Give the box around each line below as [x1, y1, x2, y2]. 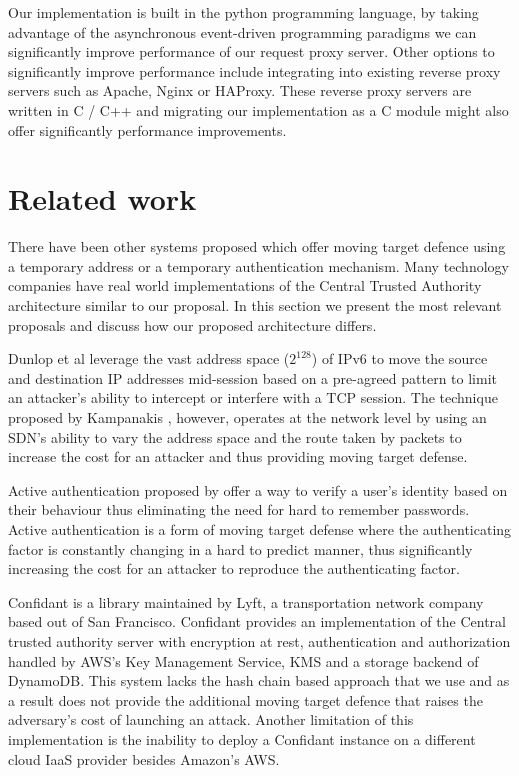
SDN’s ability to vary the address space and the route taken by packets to [8, 426, 462, 447]
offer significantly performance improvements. [8, 119, 287, 140]
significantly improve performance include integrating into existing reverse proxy [8, 60, 501, 81]
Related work [8, 178, 197, 219]
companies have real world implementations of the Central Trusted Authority [8, 275, 482, 296]
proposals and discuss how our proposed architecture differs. [8, 314, 377, 335]
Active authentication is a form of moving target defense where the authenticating [8, 519, 512, 539]
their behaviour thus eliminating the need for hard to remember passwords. [8, 499, 470, 520]
